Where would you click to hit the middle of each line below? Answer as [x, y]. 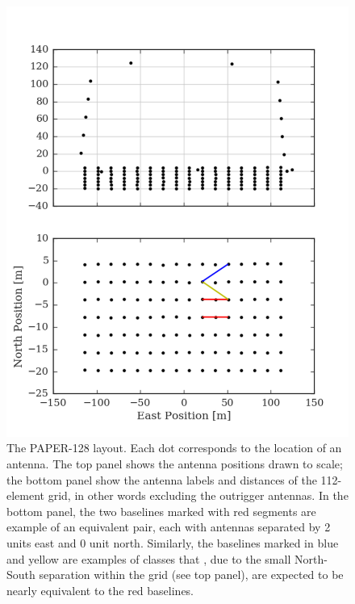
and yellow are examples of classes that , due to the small [149, 558]
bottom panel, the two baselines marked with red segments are [161, 511]
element [26, 495]
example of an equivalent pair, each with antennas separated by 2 [169, 527]
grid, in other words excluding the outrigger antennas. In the [198, 495]
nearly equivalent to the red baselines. [100, 590]
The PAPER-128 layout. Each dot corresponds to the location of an [174, 448]
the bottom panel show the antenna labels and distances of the [162, 479]
